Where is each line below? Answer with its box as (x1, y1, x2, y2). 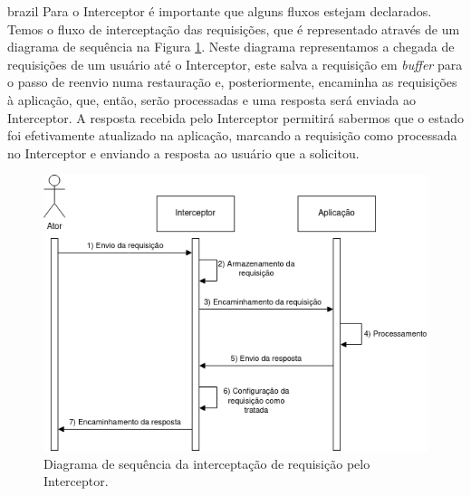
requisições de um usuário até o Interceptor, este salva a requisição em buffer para (7, 54, 463, 73)
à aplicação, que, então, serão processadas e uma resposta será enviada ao (7, 90, 416, 109)
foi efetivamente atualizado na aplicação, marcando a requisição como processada (7, 126, 457, 145)
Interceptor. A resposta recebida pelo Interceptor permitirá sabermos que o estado (7, 108, 464, 127)
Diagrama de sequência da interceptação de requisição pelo (43, 453, 370, 472)
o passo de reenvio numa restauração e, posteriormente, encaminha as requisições (7, 72, 457, 91)
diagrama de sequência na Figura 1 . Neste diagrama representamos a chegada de (7, 37, 455, 56)
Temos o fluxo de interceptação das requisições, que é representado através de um (7, 19, 460, 38)
